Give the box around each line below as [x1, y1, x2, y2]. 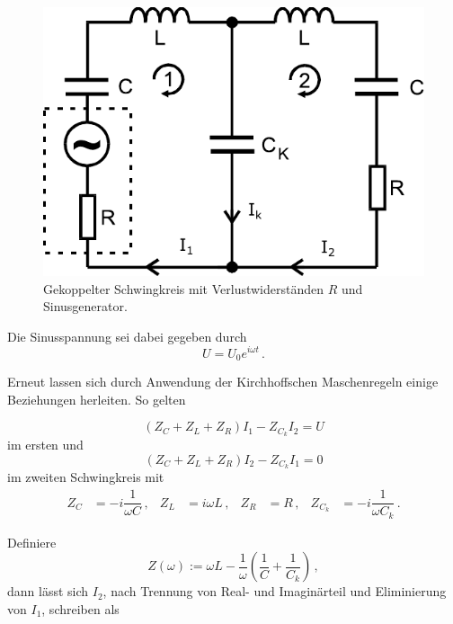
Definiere [7, 532, 57, 551]
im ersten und [7, 435, 84, 454]
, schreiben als [41, 599, 120, 618]
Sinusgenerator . [43, 297, 128, 316]
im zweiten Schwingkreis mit [7, 468, 164, 486]
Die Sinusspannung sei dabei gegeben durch [7, 326, 247, 345]
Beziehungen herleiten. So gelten [7, 389, 186, 408]
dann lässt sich [7, 582, 89, 601]
